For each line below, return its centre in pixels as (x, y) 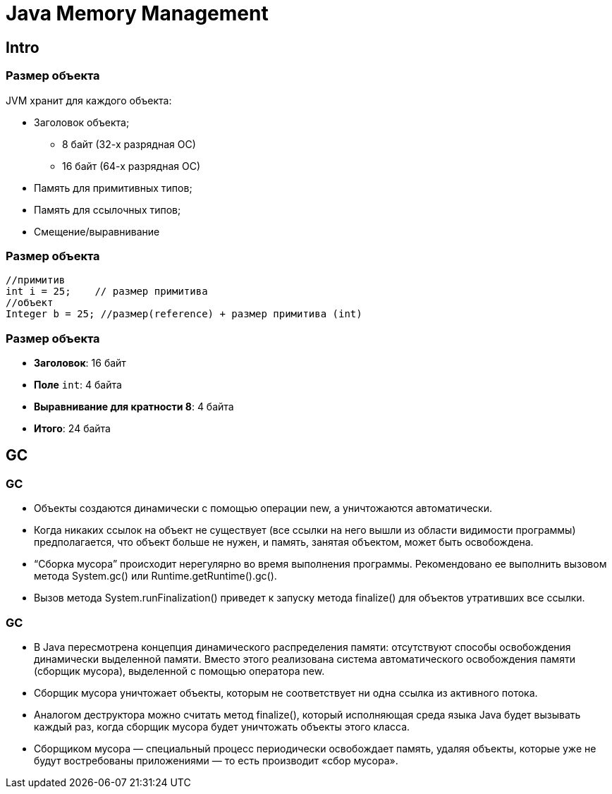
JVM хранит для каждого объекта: (89, 100)
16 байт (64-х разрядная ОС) (131, 166)
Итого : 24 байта (72, 429)
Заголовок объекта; (82, 122)
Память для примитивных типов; (113, 188)
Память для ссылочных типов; (108, 209)
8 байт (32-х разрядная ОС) (129, 144)
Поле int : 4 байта (78, 385)
